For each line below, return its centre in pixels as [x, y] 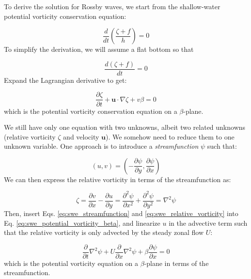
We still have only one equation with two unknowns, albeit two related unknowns [125, 127]
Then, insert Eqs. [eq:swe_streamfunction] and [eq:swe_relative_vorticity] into [121, 213]
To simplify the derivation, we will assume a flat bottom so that [99, 49]
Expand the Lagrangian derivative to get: [65, 80]
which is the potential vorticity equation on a [71, 263]
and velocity [81, 136]
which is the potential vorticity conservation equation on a [91, 111]
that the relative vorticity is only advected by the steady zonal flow [104, 232]
